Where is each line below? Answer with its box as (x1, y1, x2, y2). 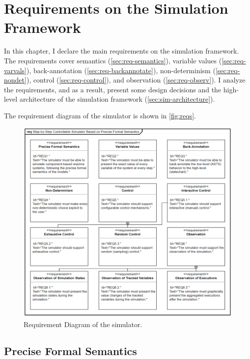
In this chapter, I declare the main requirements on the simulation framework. (4, 46, 239, 56)
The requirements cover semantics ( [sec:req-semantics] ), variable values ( (4, 55, 222, 65)
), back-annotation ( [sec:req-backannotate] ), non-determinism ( (27, 65, 216, 75)
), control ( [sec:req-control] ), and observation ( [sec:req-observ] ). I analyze (26, 75, 246, 85)
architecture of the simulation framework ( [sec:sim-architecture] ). (19, 94, 215, 104)
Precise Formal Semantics (4, 343, 137, 358)
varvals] (4, 65, 27, 75)
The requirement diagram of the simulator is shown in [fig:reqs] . (4, 110, 196, 120)
